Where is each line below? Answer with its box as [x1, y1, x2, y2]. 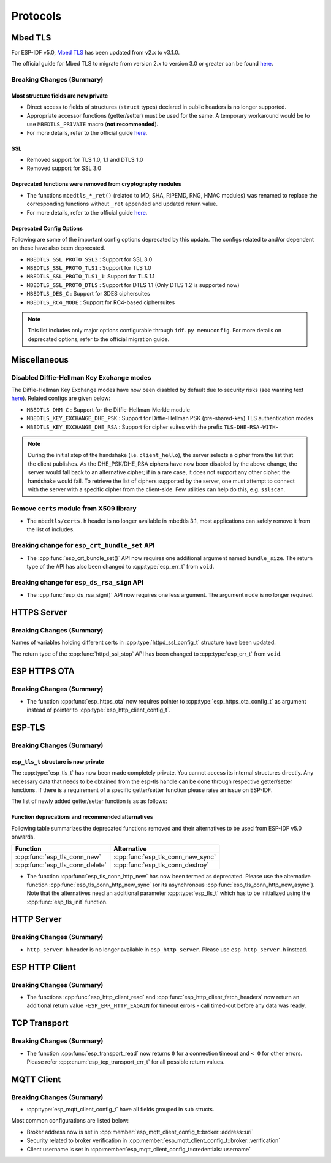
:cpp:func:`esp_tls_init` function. [26, 898, 108, 905]
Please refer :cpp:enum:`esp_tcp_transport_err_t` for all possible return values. [26, 1058, 225, 1065]
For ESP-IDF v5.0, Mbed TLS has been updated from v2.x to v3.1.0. [11, 49, 180, 56]
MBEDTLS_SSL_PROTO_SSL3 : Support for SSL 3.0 [26, 255, 153, 263]
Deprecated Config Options [11, 225, 83, 232]
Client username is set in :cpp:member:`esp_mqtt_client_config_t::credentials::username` [26, 1145, 251, 1153]
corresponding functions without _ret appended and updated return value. [26, 200, 218, 208]
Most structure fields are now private [11, 92, 108, 99]
